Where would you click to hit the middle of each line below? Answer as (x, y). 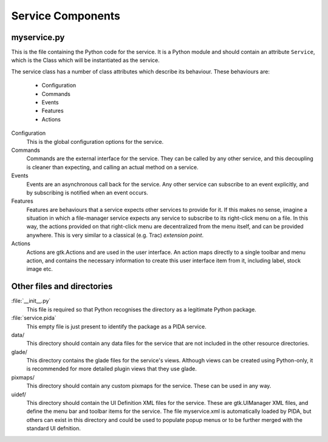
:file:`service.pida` (34, 318)
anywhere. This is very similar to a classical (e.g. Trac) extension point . (115, 235)
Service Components (66, 16)
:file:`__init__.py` (31, 301)
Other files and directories (62, 286)
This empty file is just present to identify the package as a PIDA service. (116, 326)
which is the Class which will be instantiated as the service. (86, 60)
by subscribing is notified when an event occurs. (87, 192)
